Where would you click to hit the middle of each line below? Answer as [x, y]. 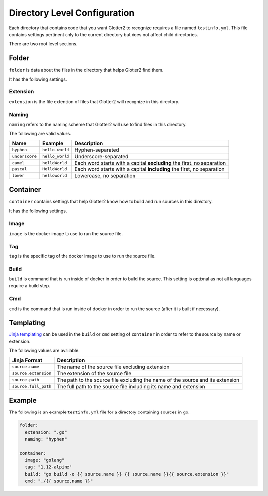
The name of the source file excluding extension [113, 367]
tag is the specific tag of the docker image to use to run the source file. [82, 256]
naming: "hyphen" [46, 439]
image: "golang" [45, 460]
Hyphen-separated [97, 150]
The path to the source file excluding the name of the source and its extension [148, 380]
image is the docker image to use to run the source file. [66, 233]
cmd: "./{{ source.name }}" [59, 481]
